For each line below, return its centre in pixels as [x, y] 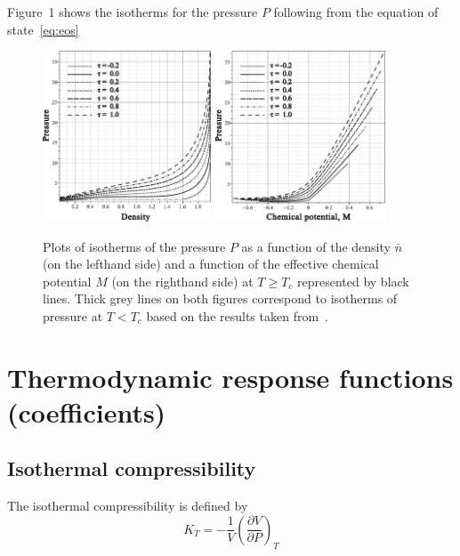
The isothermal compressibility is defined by [128, 506]
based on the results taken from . [237, 315]
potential [67, 281]
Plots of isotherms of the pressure [134, 246]
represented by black [353, 281]
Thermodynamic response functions [230, 377]
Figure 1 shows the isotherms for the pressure [133, 12]
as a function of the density [316, 246]
